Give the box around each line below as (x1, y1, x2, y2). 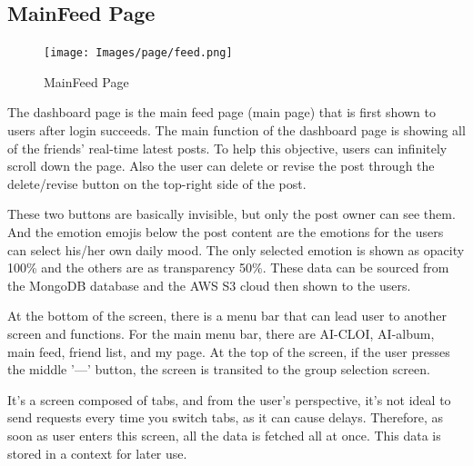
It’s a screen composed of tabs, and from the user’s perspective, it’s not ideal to (7, 390, 451, 409)
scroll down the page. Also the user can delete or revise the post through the (7, 156, 435, 175)
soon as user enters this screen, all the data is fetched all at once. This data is (7, 425, 441, 444)
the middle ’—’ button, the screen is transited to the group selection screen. (7, 360, 430, 379)
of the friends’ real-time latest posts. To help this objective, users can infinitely (7, 138, 448, 157)
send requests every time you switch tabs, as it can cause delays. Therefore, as (7, 408, 444, 427)
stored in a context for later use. (7, 443, 187, 462)
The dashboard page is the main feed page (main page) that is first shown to (7, 103, 437, 122)
